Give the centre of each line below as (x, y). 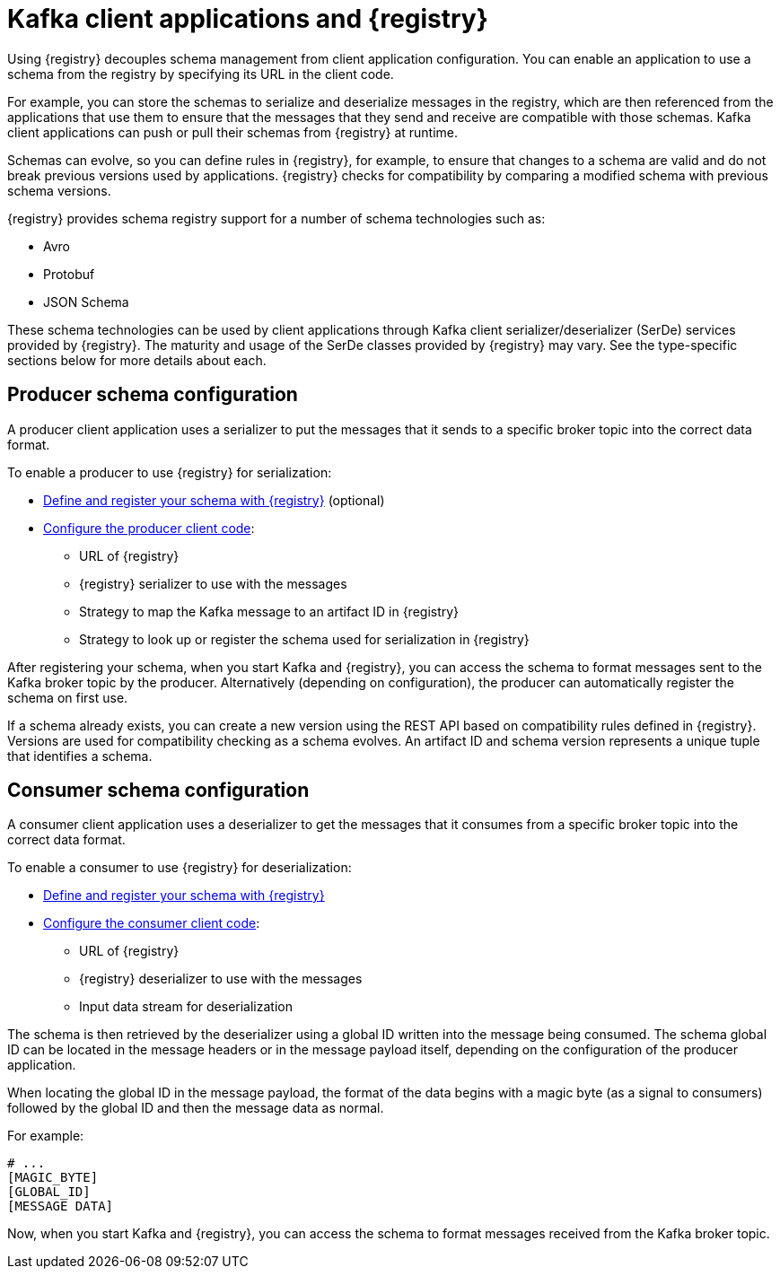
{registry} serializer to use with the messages (213, 583)
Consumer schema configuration (158, 791)
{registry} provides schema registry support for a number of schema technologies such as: (276, 218)
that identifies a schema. (80, 756)
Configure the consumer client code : (152, 923)
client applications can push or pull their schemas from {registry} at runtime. (233, 132)
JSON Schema (86, 302)
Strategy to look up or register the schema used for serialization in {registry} (304, 639)
